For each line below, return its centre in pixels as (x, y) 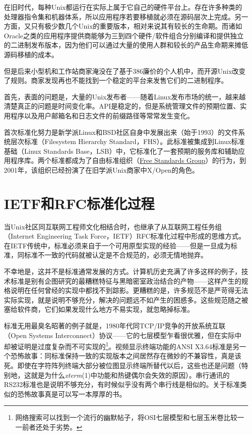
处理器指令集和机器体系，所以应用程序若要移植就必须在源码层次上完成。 (119, 16)
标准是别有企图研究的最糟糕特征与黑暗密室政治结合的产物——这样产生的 (126, 281)
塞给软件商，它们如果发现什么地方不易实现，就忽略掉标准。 (99, 309)
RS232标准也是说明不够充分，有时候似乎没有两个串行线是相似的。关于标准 (122, 384)
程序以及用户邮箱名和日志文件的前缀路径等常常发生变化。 (102, 115)
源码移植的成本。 (31, 54)
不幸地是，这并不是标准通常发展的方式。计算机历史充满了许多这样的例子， (123, 271)
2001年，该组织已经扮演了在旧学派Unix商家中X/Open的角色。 (102, 169)
